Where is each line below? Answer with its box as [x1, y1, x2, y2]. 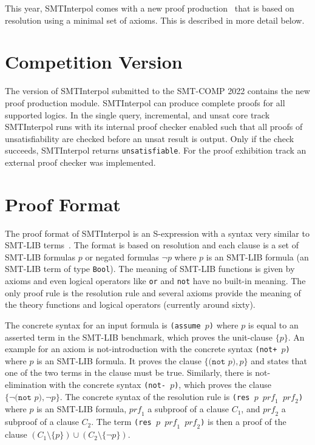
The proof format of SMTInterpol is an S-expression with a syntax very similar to [5, 226, 310, 239]
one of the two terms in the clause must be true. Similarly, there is [5, 366, 252, 379]
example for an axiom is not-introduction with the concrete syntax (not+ [5, 342, 277, 355]
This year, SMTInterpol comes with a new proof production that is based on [5, 2, 294, 14]
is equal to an [248, 318, 299, 331]
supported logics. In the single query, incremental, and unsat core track [5, 108, 270, 121]
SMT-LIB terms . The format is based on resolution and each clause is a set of [5, 239, 299, 251]
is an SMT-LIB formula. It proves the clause [36, 354, 202, 367]
